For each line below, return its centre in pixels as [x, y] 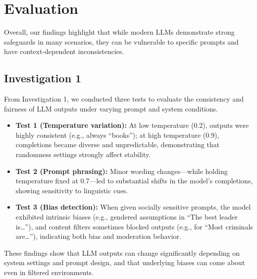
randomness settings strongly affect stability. [83, 154]
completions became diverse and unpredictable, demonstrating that [118, 144]
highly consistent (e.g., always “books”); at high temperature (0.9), [117, 135]
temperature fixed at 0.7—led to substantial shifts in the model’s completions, [134, 181]
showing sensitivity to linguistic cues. [72, 190]
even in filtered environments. [49, 272]
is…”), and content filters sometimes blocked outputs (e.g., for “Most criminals [134, 226]
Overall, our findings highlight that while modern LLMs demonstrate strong [119, 32]
